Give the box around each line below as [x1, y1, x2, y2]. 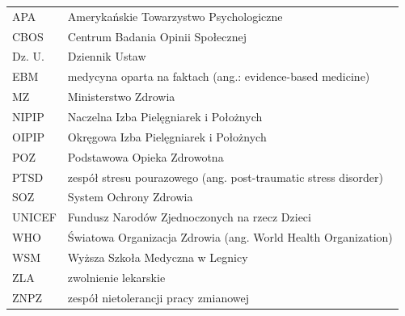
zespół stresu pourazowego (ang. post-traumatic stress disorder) [67, 168, 383, 185]
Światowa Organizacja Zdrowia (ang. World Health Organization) [67, 229, 393, 246]
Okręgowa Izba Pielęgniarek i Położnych [67, 128, 267, 145]
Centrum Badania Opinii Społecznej [67, 27, 247, 44]
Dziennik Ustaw [67, 48, 146, 65]
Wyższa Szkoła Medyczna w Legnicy [67, 248, 248, 265]
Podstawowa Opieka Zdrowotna [67, 148, 224, 165]
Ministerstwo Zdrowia [67, 88, 175, 105]
